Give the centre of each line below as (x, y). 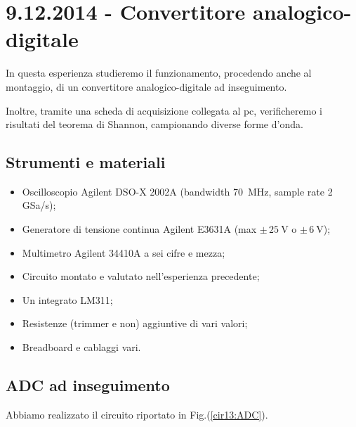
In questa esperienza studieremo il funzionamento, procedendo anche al (159, 73)
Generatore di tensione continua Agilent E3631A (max (139, 229)
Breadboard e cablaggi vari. (81, 347)
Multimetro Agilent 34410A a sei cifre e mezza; (124, 252)
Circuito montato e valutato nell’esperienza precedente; (141, 276)
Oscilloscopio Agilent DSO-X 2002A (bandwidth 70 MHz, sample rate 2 (177, 191)
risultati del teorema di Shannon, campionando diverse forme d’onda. (154, 124)
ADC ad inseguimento (88, 385)
